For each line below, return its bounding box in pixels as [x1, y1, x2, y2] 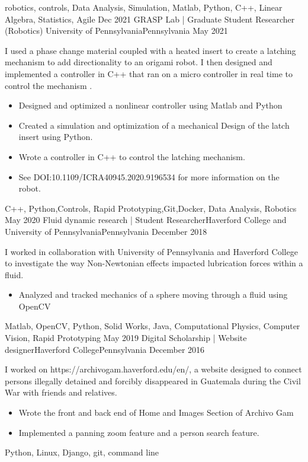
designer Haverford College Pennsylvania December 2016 [5, 343, 205, 355]
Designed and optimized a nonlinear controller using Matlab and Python [18, 99, 283, 111]
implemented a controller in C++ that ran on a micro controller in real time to [5, 67, 293, 79]
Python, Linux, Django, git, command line [5, 446, 159, 458]
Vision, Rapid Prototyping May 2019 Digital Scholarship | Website [5, 332, 247, 344]
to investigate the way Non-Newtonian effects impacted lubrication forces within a [5, 257, 303, 269]
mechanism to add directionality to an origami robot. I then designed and [5, 56, 272, 68]
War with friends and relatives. [5, 386, 117, 399]
